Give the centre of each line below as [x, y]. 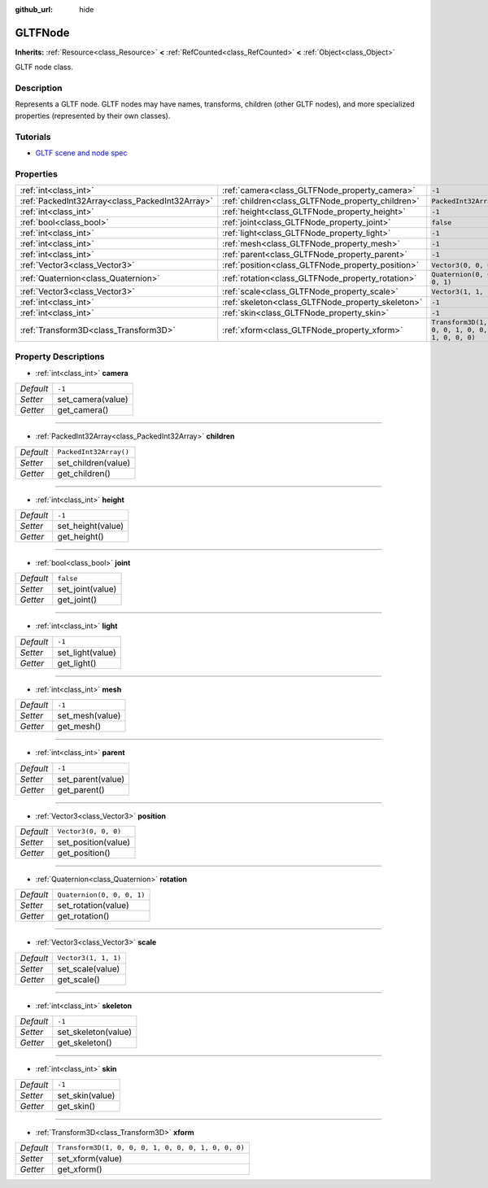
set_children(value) [94, 462]
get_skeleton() [85, 1043]
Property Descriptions [60, 356]
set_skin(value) [86, 1095]
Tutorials [33, 137]
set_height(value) [91, 526]
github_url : [34, 9]
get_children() [84, 474]
